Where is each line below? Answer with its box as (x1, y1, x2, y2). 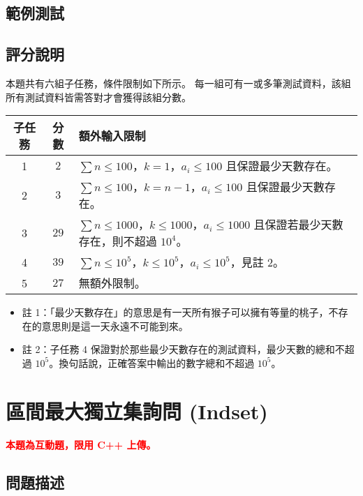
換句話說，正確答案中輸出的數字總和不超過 (59, 355, 255, 370)
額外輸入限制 (78, 128, 146, 144)
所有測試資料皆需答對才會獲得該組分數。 (6, 89, 191, 104)
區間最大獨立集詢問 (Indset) (6, 396, 268, 425)
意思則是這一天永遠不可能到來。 (41, 318, 188, 333)
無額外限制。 (78, 275, 146, 292)
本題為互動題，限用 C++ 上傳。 (6, 437, 156, 451)
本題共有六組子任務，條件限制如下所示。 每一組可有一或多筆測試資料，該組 (6, 75, 351, 90)
